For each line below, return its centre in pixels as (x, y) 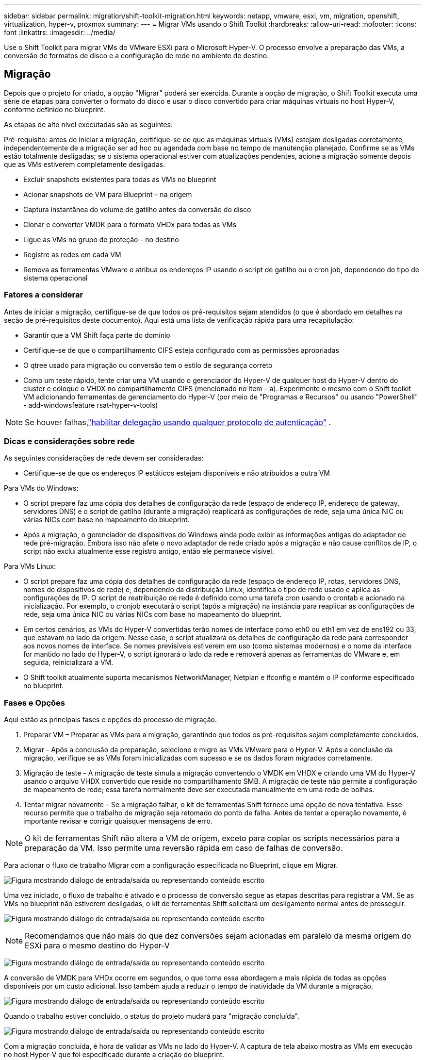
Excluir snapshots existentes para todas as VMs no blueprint (120, 179)
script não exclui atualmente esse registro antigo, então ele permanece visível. (149, 551)
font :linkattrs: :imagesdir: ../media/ (60, 32)
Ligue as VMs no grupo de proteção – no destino (101, 239)
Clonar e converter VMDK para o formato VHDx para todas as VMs (130, 224)
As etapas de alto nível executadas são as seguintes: (88, 124)
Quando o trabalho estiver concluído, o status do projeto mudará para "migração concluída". (152, 1016)
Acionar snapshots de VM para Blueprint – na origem (108, 194)
